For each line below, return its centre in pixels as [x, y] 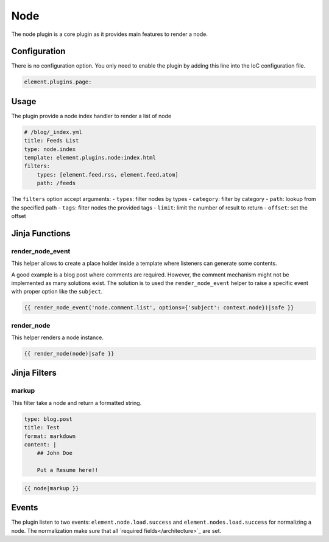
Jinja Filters [34, 373]
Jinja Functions [41, 234]
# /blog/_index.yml [53, 132]
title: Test [42, 428]
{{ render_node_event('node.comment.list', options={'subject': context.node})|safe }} [159, 308]
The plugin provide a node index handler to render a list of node [91, 116]
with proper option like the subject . [57, 292]
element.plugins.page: [58, 82]
